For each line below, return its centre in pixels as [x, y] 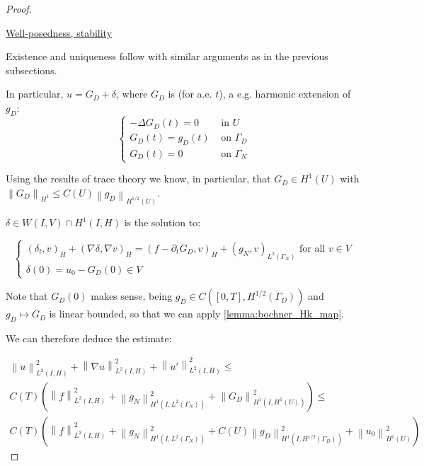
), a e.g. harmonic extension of [285, 94]
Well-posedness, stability [59, 32]
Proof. [19, 8]
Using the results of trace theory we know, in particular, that [138, 179]
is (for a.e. [190, 94]
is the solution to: [162, 222]
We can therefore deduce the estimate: [89, 338]
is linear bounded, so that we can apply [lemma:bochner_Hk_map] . [196, 314]
